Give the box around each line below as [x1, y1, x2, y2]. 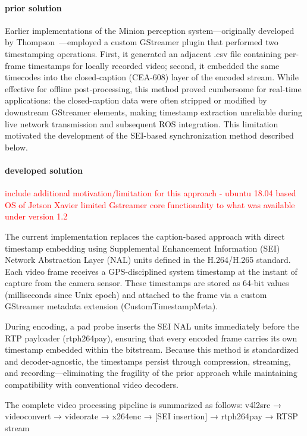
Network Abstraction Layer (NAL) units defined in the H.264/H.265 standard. [5, 253, 291, 266]
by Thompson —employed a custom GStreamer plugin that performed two [5, 36, 278, 48]
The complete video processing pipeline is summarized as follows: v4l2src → [5, 398, 281, 410]
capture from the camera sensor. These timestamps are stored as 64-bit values [5, 277, 289, 289]
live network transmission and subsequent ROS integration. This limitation [5, 117, 278, 130]
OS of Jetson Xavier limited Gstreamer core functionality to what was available [5, 198, 295, 211]
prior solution [5, 1, 62, 14]
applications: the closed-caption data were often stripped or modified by [5, 94, 267, 106]
